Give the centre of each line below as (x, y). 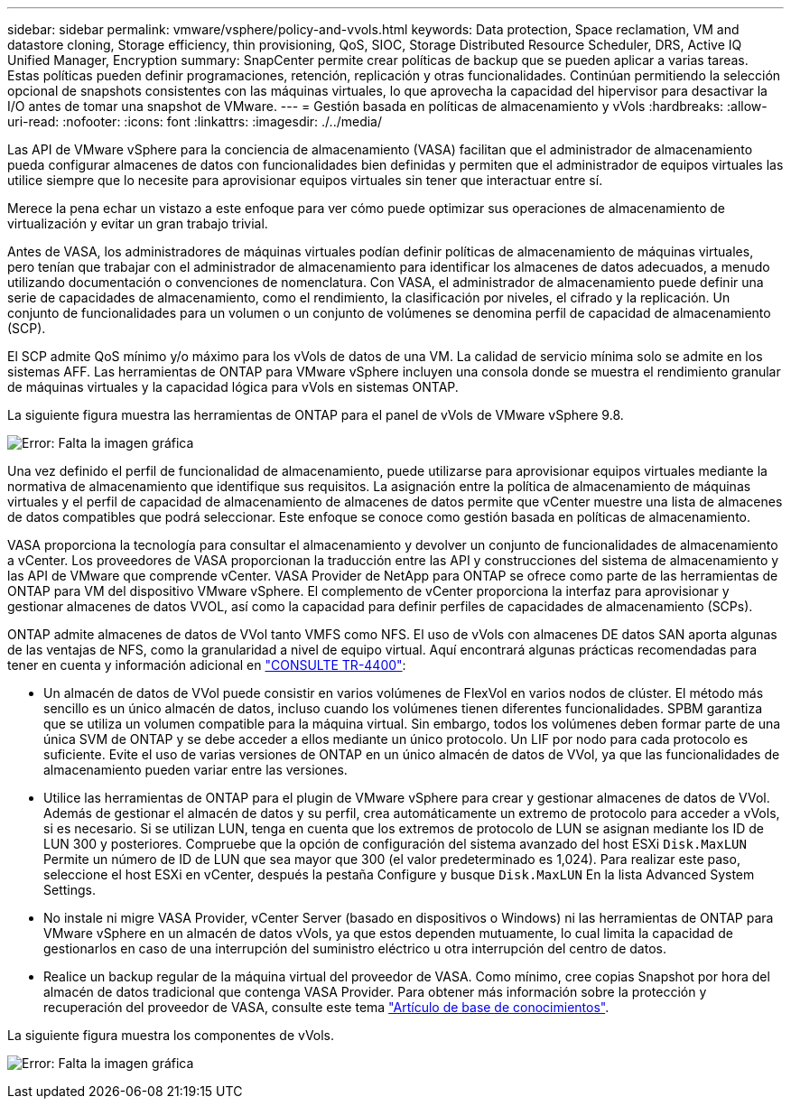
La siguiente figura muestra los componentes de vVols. (171, 1035)
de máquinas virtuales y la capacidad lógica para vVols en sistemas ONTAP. (233, 387)
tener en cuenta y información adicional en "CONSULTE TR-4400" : (207, 665)
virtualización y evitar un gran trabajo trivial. (138, 223)
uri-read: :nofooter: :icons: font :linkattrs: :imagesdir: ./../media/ (195, 121)
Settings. (70, 890)
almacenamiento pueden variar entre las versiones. (195, 770)
